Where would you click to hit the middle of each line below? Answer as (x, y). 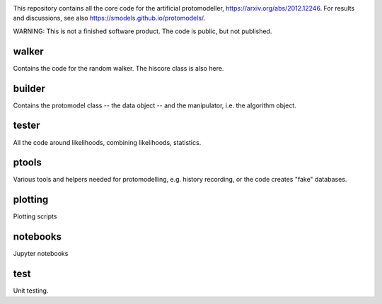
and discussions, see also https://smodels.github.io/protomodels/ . (109, 18)
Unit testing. (31, 291)
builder (29, 88)
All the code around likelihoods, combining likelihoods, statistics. (107, 142)
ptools (27, 163)
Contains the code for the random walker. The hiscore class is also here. (118, 68)
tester (27, 125)
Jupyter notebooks (41, 254)
